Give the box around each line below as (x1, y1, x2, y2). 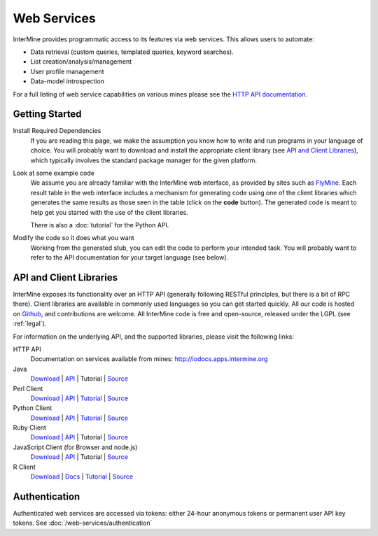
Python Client (13, 404, 52, 412)
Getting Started (13, 108, 82, 120)
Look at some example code (13, 169, 94, 177)
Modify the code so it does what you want (13, 234, 134, 242)
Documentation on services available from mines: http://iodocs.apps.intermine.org (30, 355, 268, 363)
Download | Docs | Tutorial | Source (30, 472, 133, 481)
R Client (13, 463, 36, 471)
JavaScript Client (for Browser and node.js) (13, 443, 138, 451)
